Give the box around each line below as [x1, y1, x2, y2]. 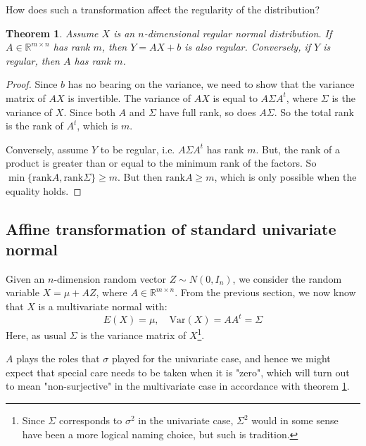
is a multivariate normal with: [38, 298, 168, 313]
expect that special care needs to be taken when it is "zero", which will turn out [6, 364, 350, 379]
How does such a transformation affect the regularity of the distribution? [6, 2, 320, 16]
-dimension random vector [53, 271, 167, 286]
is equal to [213, 90, 258, 105]
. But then [118, 169, 163, 184]
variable [6, 285, 39, 300]
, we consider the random [232, 271, 342, 286]
